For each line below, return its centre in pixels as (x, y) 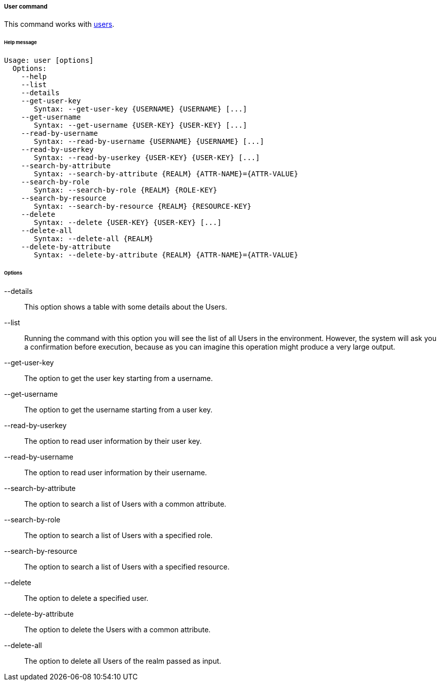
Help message (20, 43)
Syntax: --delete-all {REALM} (94, 239)
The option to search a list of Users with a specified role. (119, 535)
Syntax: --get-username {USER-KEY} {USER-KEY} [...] (141, 125)
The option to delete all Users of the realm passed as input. (123, 661)
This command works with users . (59, 24)
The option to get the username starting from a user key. (119, 409)
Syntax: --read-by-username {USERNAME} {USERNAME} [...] (149, 142)
